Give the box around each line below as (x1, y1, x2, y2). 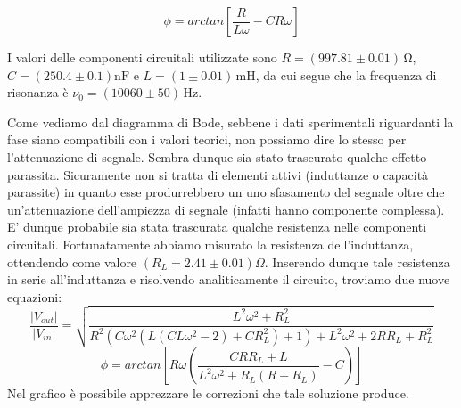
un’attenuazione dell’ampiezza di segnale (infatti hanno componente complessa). (7, 200, 445, 218)
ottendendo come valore (7, 252, 137, 271)
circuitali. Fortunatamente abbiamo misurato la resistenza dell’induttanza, (7, 234, 414, 253)
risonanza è (7, 83, 69, 102)
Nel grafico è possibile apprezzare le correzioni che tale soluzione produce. (7, 384, 409, 403)
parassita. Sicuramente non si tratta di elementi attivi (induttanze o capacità (7, 165, 429, 184)
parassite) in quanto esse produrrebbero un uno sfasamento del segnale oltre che (7, 183, 445, 201)
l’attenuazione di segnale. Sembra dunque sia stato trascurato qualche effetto (7, 147, 427, 166)
